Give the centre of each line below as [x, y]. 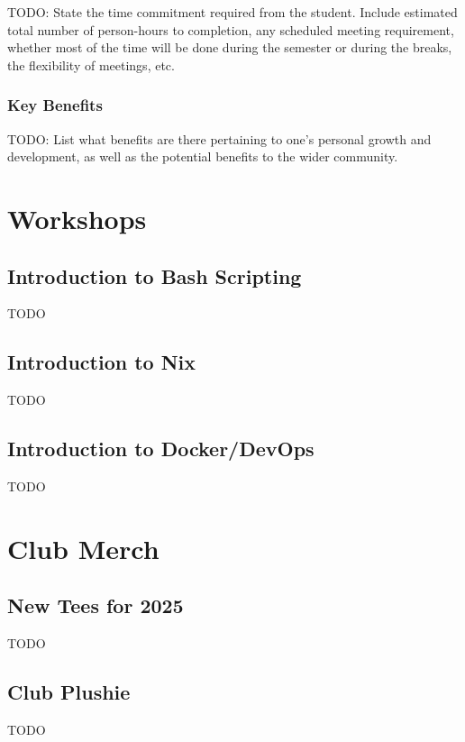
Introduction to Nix [102, 362]
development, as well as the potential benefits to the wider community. [203, 156]
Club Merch [83, 548]
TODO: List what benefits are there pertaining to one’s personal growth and [219, 138]
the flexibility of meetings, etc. [91, 64]
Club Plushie [69, 692]
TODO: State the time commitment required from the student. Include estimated [232, 12]
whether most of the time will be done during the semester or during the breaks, [230, 47]
